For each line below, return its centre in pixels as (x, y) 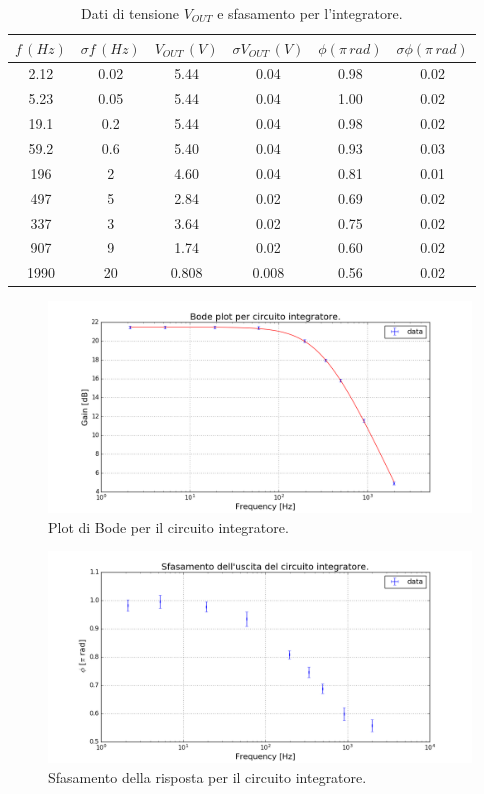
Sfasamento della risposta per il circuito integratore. (207, 777)
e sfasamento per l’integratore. (310, 13)
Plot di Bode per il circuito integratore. (168, 526)
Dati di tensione (130, 13)
